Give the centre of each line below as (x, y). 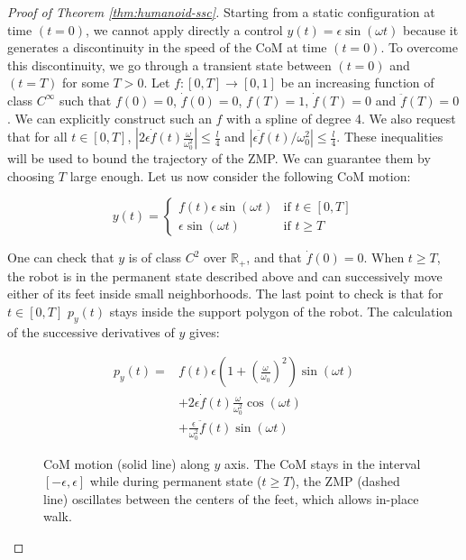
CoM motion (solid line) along (127, 463)
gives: (205, 331)
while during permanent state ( (176, 481)
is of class (155, 257)
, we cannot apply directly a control (184, 29)
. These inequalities (390, 137)
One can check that (61, 257)
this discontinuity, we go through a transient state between (169, 64)
